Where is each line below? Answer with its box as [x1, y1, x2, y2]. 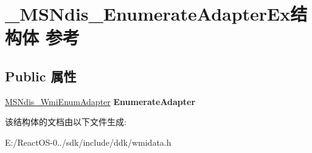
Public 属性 [5, 66, 77, 85]
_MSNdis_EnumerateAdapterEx [5, 1, 291, 26]
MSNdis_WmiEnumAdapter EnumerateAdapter [5, 95, 196, 107]
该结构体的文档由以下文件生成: [5, 115, 127, 128]
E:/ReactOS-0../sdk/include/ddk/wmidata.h [5, 135, 172, 148]
